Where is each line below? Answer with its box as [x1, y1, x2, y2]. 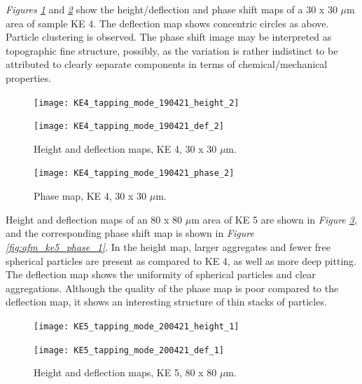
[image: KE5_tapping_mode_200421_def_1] [34, 345, 225, 355]
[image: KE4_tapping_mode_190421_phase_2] [34, 168, 235, 179]
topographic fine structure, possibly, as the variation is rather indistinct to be [6, 43, 338, 57]
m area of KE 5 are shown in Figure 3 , [191, 212, 357, 226]
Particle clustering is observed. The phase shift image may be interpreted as [6, 29, 332, 44]
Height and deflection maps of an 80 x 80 [6, 212, 183, 226]
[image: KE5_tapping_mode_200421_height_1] [34, 321, 239, 331]
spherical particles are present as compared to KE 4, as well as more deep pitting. [6, 253, 356, 268]
